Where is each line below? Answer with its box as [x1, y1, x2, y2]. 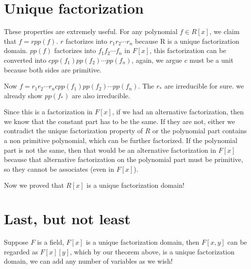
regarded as [4, 246, 38, 256]
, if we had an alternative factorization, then [112, 107, 244, 117]
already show [4, 90, 43, 100]
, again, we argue [132, 54, 182, 65]
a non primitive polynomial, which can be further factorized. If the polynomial [4, 135, 237, 145]
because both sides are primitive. [4, 64, 101, 74]
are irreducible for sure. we [164, 81, 244, 91]
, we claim [209, 26, 240, 36]
